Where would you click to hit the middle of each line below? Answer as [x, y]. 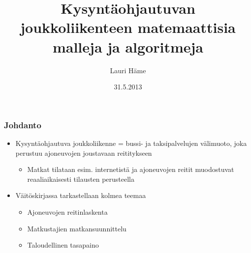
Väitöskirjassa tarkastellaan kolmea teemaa [81, 195]
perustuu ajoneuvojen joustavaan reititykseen [84, 153]
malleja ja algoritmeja [128, 46]
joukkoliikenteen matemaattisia [128, 27]
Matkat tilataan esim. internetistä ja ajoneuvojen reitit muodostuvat [131, 169]
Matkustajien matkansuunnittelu [77, 228]
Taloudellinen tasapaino [63, 245]
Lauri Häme [128, 70]
